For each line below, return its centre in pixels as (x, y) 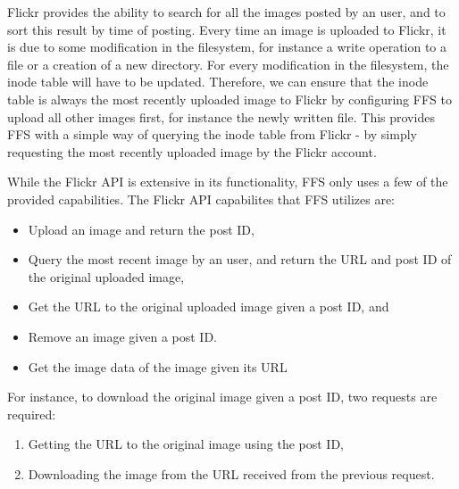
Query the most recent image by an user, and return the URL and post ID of (240, 259)
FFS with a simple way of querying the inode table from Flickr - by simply (212, 134)
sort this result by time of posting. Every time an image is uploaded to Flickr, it (227, 29)
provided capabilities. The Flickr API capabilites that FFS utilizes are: (201, 199)
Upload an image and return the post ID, (141, 229)
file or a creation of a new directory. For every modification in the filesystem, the (228, 64)
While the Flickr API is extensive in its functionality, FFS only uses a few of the (228, 182)
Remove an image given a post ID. (123, 336)
